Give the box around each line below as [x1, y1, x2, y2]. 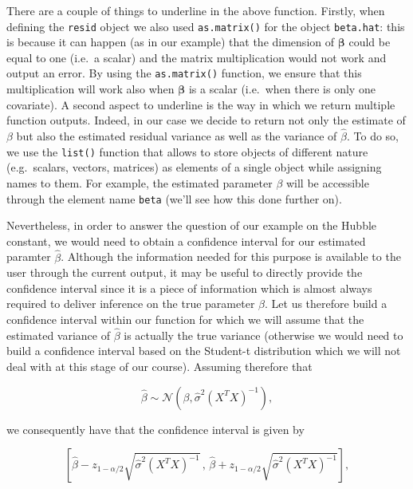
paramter [6, 248, 51, 265]
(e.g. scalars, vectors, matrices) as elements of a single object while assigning [6, 159, 382, 175]
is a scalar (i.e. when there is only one [188, 81, 376, 97]
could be [348, 34, 391, 50]
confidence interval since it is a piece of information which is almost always [6, 279, 372, 296]
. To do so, [346, 128, 399, 144]
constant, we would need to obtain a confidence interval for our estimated [6, 232, 366, 249]
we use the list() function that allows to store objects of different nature [6, 143, 368, 160]
